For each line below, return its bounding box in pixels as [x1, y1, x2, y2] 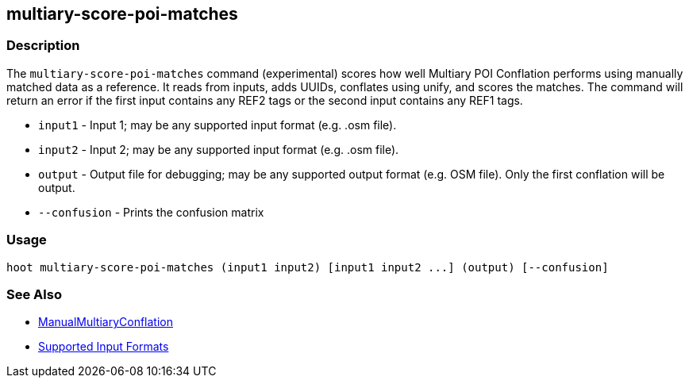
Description [6, 37, 80, 54]
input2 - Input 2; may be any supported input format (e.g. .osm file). [38, 142, 399, 156]
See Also [6, 286, 62, 302]
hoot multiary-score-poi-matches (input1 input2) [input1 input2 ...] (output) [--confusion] [6, 260, 609, 274]
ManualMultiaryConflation [38, 315, 173, 329]
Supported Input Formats [38, 340, 169, 354]
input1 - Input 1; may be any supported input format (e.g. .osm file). [38, 117, 397, 132]
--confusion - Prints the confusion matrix [38, 205, 264, 219]
